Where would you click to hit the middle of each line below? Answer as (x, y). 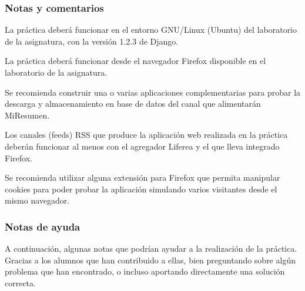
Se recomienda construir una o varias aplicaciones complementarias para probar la (153, 92)
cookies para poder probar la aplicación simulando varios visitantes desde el (141, 189)
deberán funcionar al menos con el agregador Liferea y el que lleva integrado (142, 146)
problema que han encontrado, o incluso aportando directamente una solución (145, 271)
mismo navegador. (37, 200)
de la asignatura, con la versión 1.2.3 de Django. (92, 41)
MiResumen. (27, 115)
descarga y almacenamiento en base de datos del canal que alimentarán (133, 104)
